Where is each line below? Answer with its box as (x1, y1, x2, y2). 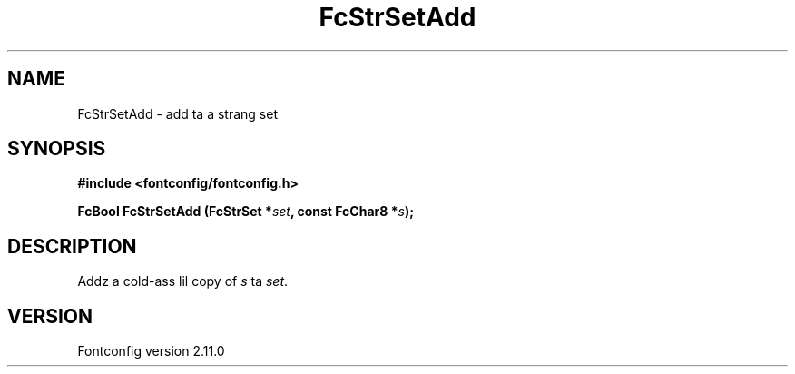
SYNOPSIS (7, 137, 106, 161)
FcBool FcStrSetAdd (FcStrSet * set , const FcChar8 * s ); (77, 203, 414, 220)
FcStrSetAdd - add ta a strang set (77, 105, 278, 122)
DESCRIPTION (7, 234, 137, 258)
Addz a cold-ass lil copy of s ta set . (77, 273, 289, 290)
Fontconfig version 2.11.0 (77, 343, 225, 359)
